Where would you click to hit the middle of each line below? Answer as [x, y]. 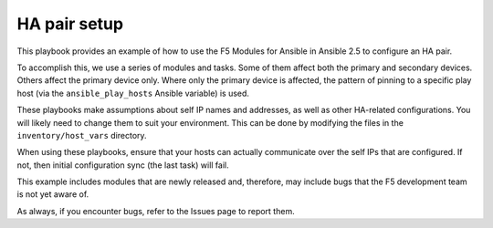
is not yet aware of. [53, 194]
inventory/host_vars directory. [82, 135]
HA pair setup [70, 24]
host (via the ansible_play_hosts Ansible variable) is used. [133, 93]
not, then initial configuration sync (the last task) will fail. [123, 165]
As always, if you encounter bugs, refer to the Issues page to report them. [156, 211]
